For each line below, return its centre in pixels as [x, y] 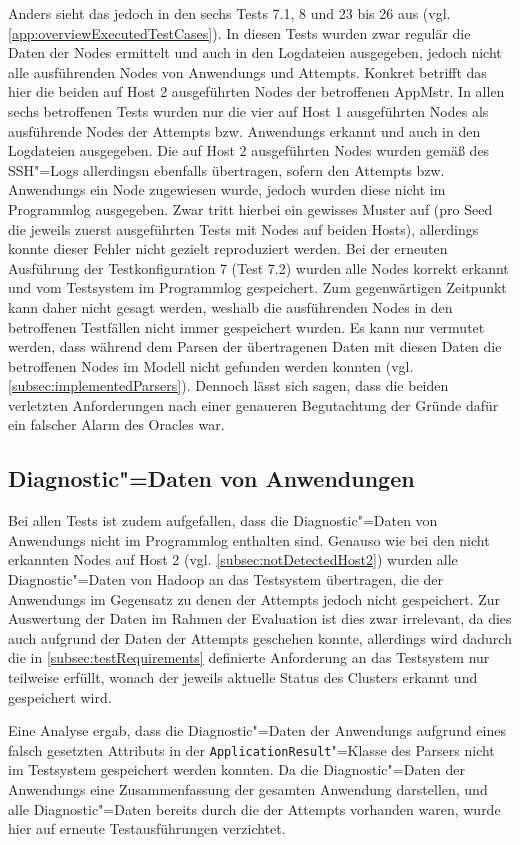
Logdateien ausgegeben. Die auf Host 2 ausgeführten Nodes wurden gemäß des [249, 150]
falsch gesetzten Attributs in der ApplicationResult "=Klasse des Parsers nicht [251, 749]
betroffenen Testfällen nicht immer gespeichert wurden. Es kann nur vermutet [246, 326]
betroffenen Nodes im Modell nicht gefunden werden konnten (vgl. [211, 365]
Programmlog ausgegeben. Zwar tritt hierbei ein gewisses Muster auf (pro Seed [250, 208]
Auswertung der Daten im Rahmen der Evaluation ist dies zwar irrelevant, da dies [260, 618]
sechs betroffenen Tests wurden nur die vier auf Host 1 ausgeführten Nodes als [248, 110]
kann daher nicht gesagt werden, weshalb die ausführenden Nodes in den [230, 306]
